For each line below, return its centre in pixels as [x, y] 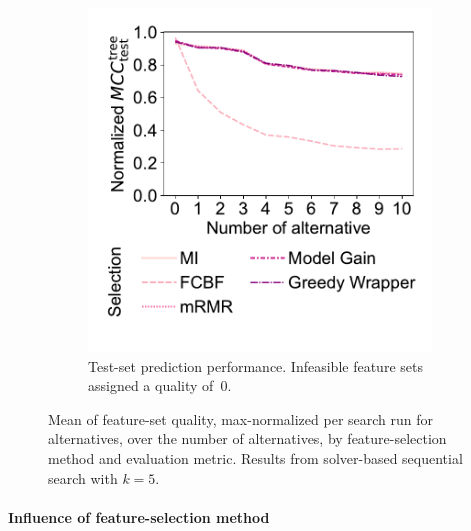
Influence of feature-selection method [139, 516]
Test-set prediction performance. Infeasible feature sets [255, 365]
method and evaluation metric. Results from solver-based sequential [255, 457]
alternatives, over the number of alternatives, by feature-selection [247, 438]
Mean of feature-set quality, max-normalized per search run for [241, 418]
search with [83, 477]
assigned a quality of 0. [160, 385]
